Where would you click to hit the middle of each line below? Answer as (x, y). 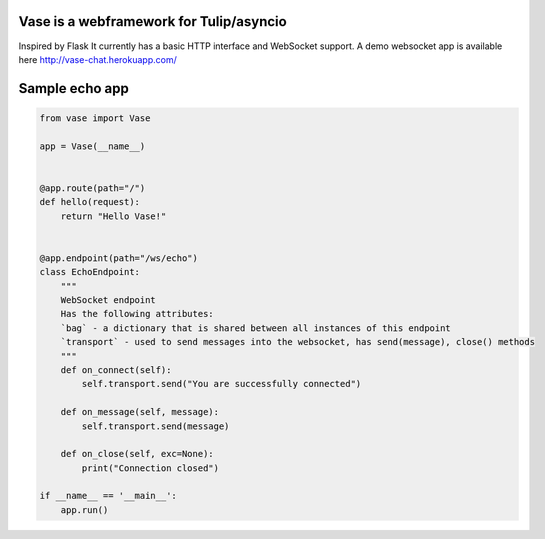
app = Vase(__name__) (92, 146)
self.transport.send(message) (155, 426)
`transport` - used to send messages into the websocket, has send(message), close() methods (297, 342)
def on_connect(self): (116, 369)
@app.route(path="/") (92, 188)
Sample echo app (73, 88)
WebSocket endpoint (108, 299)
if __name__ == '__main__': (108, 496)
